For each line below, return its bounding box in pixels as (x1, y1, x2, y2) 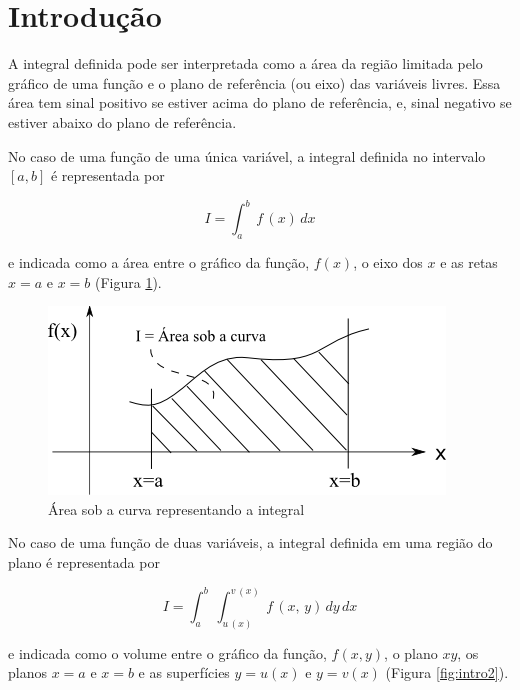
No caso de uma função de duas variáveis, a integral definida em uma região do (8, 532, 493, 553)
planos (8, 662, 47, 683)
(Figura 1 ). (94, 271, 162, 292)
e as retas (440, 251, 498, 272)
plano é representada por (8, 551, 160, 572)
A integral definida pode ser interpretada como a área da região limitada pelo (8, 53, 483, 74)
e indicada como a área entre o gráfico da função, (8, 251, 310, 272)
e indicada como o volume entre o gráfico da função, (8, 642, 327, 663)
